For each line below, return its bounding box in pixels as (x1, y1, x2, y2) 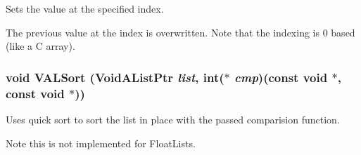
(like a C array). (6, 39, 75, 53)
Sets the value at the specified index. (6, 1, 164, 15)
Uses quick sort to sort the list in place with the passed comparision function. (6, 112, 340, 126)
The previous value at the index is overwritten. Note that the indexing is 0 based (6, 25, 355, 39)
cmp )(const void (234, 68, 328, 86)
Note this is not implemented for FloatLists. (6, 135, 196, 150)
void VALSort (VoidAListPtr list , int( (6, 68, 224, 86)
